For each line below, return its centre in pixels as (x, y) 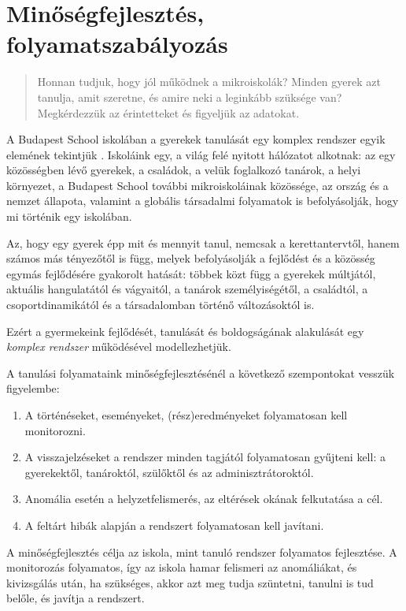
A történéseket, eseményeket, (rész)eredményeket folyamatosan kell (186, 415)
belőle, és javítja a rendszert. (76, 598)
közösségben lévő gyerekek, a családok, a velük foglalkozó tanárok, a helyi (184, 170)
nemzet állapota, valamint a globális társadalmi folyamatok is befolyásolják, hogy (203, 201)
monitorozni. (55, 430)
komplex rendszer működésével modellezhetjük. (119, 346)
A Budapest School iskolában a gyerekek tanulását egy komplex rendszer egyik (196, 139)
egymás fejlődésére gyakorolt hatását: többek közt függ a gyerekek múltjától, (191, 273)
